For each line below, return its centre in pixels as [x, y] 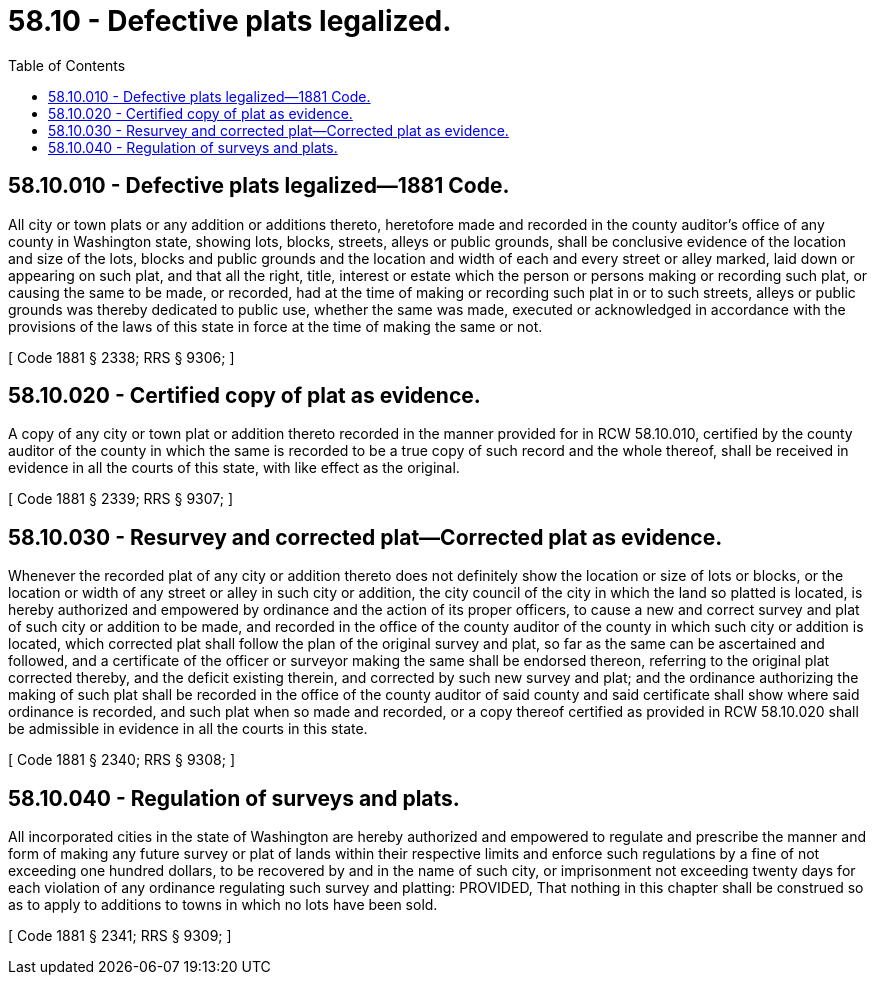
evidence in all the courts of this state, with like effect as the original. [234, 468]
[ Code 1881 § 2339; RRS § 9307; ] [120, 499]
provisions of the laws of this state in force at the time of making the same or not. [275, 326]
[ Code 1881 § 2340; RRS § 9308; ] [122, 760]
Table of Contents [67, 65]
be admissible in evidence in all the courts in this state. [188, 729]
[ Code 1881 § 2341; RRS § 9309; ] [120, 936]
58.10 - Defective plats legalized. [230, 21]
